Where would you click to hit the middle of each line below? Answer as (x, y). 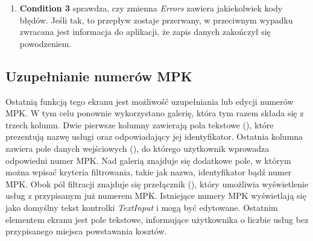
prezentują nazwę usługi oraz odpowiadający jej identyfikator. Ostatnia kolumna (154, 136)
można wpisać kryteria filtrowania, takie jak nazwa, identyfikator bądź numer (149, 172)
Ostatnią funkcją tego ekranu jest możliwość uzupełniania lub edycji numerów (150, 101)
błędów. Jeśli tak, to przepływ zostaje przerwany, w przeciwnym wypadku (156, 20)
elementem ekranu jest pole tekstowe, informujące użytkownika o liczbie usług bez (157, 219)
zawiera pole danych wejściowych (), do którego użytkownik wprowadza (138, 148)
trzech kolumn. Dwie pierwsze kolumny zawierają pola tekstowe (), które (140, 124)
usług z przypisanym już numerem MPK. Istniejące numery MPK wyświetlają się (156, 196)
